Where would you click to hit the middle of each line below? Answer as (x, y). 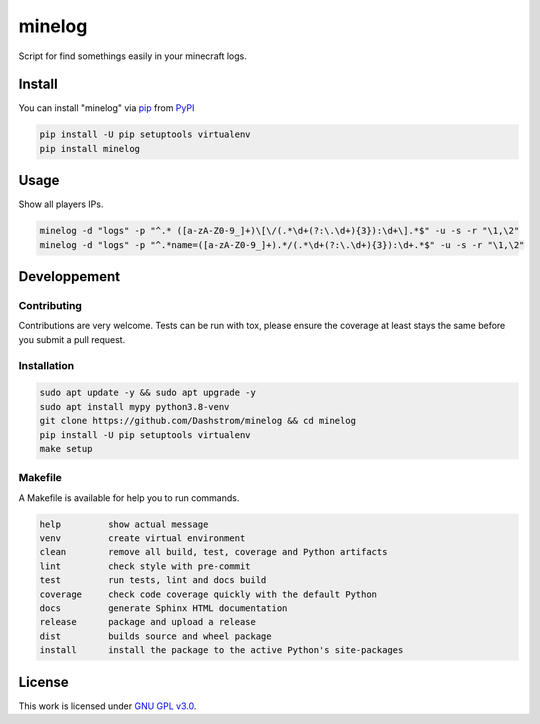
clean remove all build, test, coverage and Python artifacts (213, 552)
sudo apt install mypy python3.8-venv (134, 406)
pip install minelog (89, 148)
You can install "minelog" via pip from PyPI (106, 108)
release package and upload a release (148, 622)
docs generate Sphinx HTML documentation (163, 608)
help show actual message (124, 524)
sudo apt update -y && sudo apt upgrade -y (148, 393)
